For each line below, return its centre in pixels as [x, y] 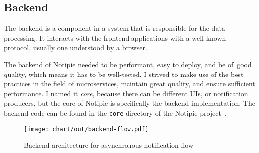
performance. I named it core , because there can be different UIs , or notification [126, 93]
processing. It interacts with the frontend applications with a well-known [115, 38]
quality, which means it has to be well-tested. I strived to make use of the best [124, 74]
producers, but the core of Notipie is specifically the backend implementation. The [129, 103]
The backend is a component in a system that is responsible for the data [115, 28]
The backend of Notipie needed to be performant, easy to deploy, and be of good [128, 64]
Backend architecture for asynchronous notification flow [109, 145]
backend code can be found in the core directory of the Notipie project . [115, 113]
